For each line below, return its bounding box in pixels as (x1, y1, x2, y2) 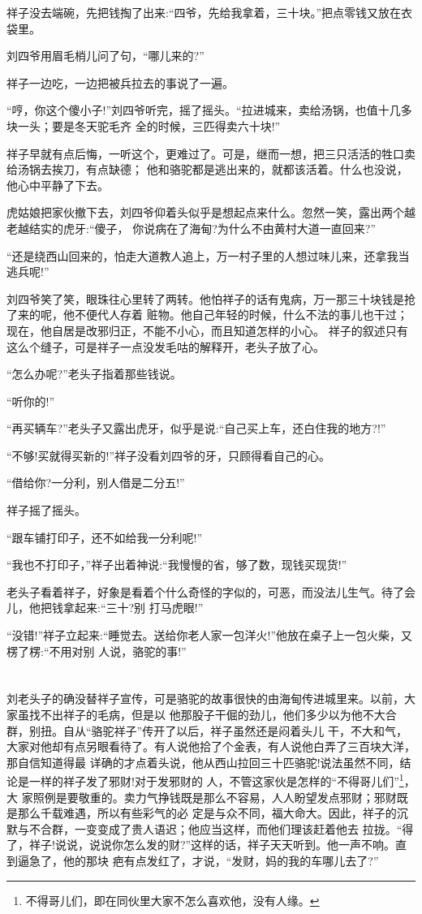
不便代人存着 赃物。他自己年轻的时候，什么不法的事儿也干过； (74, 306, 408, 323)
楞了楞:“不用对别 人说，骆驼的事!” (6, 642, 187, 659)
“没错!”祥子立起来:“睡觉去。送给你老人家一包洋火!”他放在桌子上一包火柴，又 (6, 627, 413, 644)
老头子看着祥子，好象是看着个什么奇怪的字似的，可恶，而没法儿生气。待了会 (6, 583, 416, 600)
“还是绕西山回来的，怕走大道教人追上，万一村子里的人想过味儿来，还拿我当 (6, 247, 410, 264)
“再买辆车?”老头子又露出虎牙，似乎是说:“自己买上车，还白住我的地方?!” (6, 420, 386, 437)
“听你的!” (6, 392, 55, 409)
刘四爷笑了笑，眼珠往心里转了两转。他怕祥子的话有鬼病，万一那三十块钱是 (6, 290, 404, 307)
